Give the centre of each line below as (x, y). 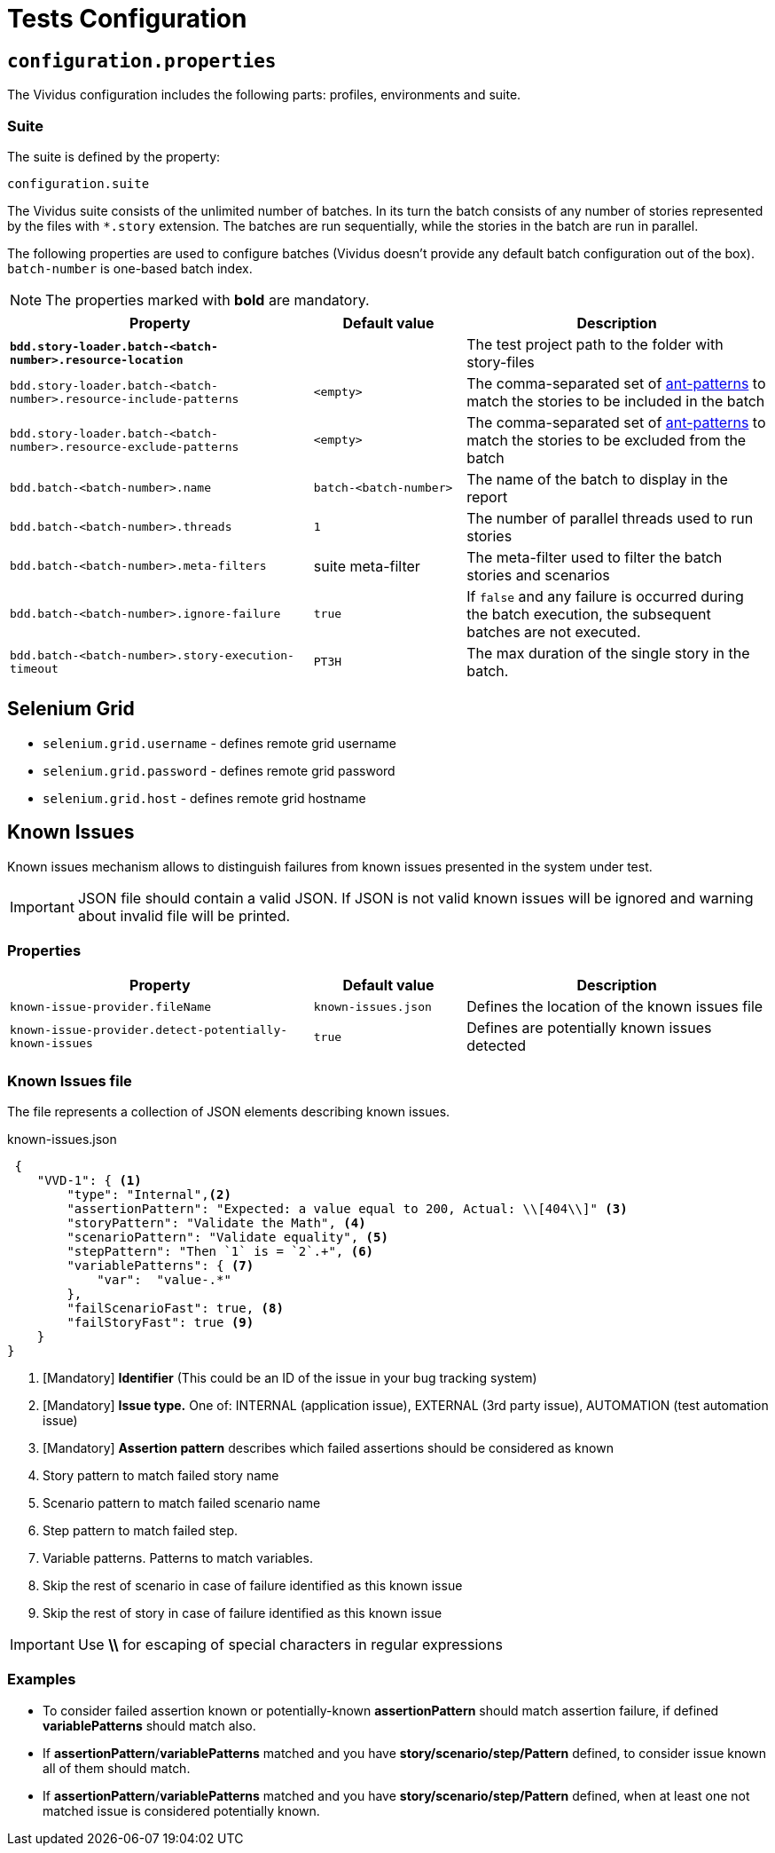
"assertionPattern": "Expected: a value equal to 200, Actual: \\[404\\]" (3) (347, 1209)
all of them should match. (117, 1768)
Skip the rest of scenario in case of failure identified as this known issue (253, 1586)
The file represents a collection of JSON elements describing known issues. (229, 1112)
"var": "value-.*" (164, 1280)
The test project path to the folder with (595, 344)
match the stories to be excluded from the (607, 440)
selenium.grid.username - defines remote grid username (219, 743)
